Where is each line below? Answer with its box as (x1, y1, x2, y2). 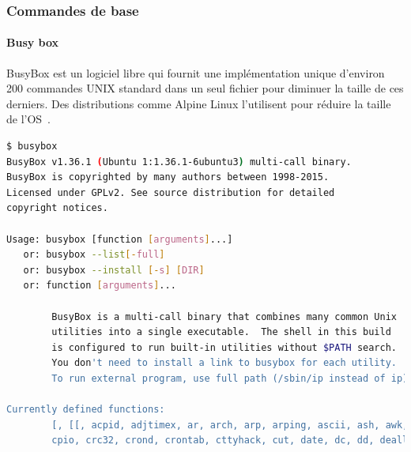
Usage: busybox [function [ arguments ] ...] (6, 233, 233, 245)
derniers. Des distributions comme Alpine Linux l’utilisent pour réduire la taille (6, 95, 391, 111)
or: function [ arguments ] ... (23, 280, 176, 292)
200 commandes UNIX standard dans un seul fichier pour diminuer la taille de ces (6, 80, 404, 96)
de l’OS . (6, 111, 51, 127)
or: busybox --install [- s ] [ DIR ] (23, 264, 205, 276)
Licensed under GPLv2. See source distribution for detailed (6, 186, 335, 198)
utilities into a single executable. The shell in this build (51, 326, 391, 338)
